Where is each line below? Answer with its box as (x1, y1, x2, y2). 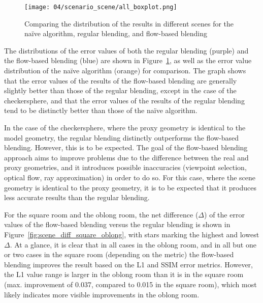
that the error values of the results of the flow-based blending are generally (4, 75, 237, 86)
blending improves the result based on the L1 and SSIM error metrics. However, (4, 259, 253, 269)
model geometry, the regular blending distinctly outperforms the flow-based (4, 132, 239, 143)
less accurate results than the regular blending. (4, 192, 150, 203)
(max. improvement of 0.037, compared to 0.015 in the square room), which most (4, 279, 257, 289)
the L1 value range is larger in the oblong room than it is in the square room (4, 269, 244, 280)
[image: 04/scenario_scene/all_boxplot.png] (24, 4, 177, 11)
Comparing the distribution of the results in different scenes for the (24, 18, 234, 29)
